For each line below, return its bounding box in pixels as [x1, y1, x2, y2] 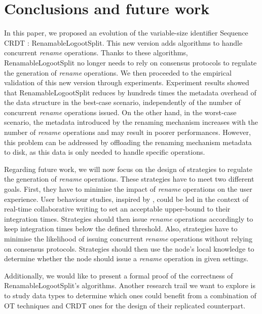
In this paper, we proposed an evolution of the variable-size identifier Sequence [4, 27, 248, 38]
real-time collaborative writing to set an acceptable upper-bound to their [4, 203, 231, 214]
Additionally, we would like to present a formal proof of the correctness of [4, 270, 233, 281]
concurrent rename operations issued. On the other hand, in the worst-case [4, 107, 237, 117]
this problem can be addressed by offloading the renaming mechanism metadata [4, 136, 252, 147]
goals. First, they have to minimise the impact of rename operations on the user [4, 184, 252, 194]
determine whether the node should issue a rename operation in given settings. [4, 253, 249, 264]
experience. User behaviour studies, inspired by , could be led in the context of [4, 193, 248, 204]
